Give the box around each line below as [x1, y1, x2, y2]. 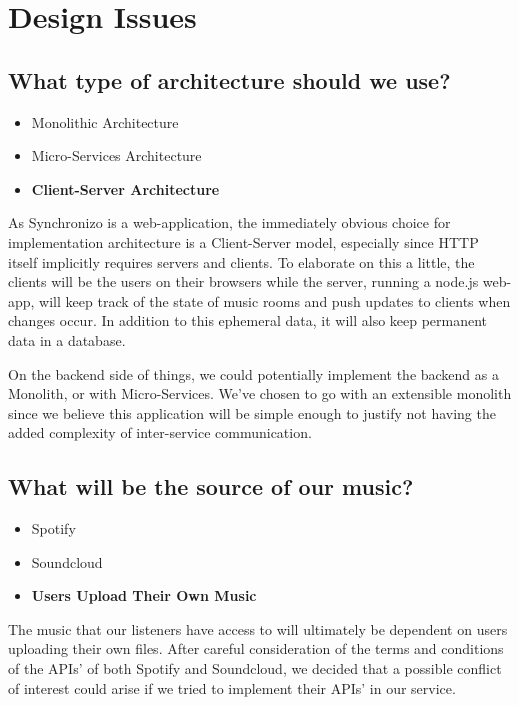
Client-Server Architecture [31, 178, 220, 199]
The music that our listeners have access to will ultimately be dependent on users [8, 618, 508, 639]
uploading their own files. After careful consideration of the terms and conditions [8, 638, 504, 659]
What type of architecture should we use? [8, 64, 451, 95]
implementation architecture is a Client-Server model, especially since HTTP [8, 231, 479, 252]
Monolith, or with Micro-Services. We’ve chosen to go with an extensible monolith [8, 383, 512, 404]
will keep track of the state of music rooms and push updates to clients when [39, 290, 511, 311]
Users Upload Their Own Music [31, 585, 257, 606]
